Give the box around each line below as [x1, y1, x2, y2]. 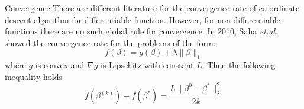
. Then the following [202, 59, 276, 71]
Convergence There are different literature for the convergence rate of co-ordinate [5, 2, 300, 14]
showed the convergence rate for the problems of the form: [5, 36, 216, 49]
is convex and [35, 59, 85, 71]
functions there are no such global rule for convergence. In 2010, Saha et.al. [5, 25, 278, 37]
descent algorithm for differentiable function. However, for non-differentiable [5, 13, 280, 25]
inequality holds [5, 70, 62, 82]
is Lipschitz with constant [101, 59, 194, 71]
